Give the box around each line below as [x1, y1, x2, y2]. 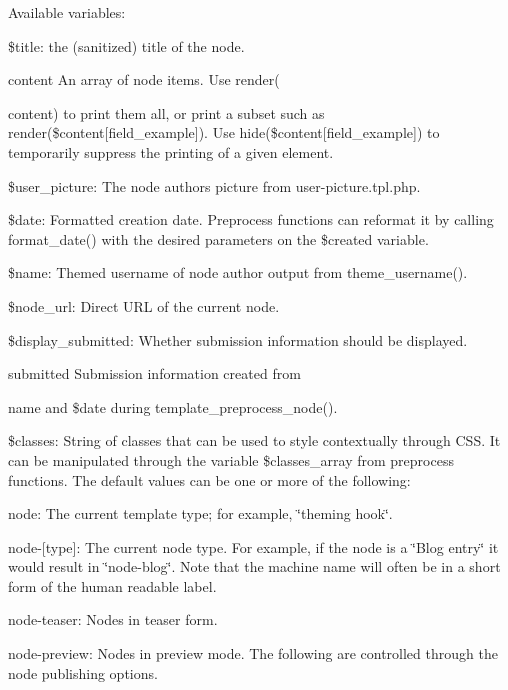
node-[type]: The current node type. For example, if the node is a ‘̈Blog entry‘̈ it [8, 536, 499, 557]
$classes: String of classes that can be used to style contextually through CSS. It [8, 430, 501, 451]
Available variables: [8, 2, 126, 22]
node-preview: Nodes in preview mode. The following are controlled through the [8, 643, 498, 664]
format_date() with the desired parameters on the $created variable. [8, 228, 429, 249]
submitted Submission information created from [8, 363, 301, 384]
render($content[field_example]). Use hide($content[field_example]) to [8, 122, 440, 143]
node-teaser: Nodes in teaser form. [8, 609, 218, 630]
